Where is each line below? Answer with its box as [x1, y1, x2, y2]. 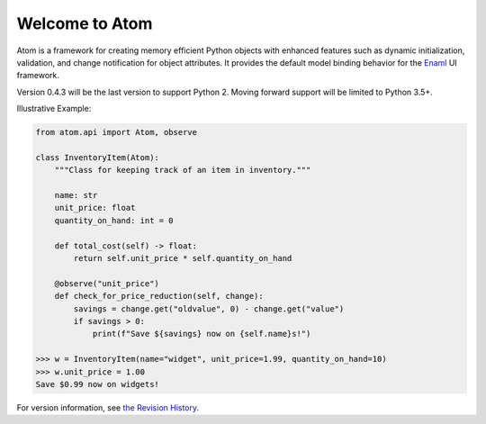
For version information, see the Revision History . [16, 401, 200, 413]
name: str [54, 190, 98, 201]
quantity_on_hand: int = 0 [54, 215, 175, 225]
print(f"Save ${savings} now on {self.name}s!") [92, 329, 311, 339]
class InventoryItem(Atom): [35, 152, 159, 162]
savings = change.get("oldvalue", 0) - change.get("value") [73, 303, 345, 314]
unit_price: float [54, 203, 136, 213]
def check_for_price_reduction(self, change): [54, 291, 265, 302]
